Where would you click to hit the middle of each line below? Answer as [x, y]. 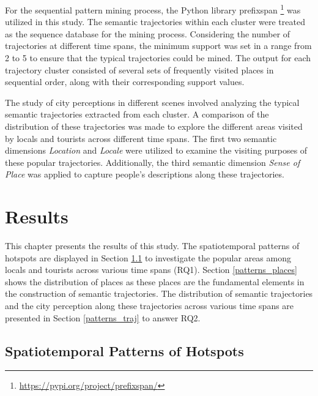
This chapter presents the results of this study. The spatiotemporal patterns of [152, 246]
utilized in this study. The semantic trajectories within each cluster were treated [155, 22]
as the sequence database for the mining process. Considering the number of [148, 33]
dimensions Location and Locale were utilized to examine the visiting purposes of [156, 150]
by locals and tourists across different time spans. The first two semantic [141, 138]
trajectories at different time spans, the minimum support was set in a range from [158, 46]
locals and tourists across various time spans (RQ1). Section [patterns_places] [151, 270]
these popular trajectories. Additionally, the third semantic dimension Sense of [153, 162]
